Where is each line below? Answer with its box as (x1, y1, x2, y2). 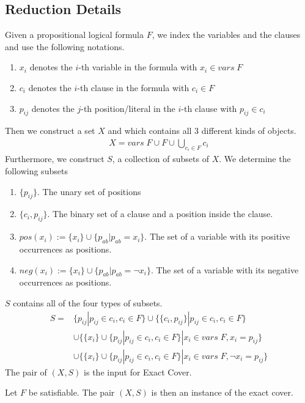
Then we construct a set (5, 124, 95, 137)
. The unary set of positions (37, 185, 141, 198)
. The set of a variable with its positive (144, 230, 290, 243)
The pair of (5, 365, 47, 378)
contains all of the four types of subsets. (13, 297, 163, 309)
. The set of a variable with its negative (150, 263, 299, 276)
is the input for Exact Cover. (84, 365, 192, 378)
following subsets (5, 165, 68, 177)
